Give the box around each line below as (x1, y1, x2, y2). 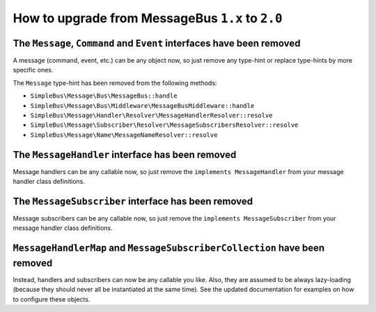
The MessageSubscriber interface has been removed (13, 195, 253, 207)
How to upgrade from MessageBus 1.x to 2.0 (13, 10, 283, 26)
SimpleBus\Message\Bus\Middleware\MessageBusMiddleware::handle (30, 102, 255, 109)
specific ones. (13, 66, 54, 75)
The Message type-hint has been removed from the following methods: (13, 79, 217, 87)
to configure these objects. (13, 295, 91, 303)
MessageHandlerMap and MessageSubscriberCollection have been (13, 242, 325, 254)
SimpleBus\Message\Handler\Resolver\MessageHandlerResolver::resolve (30, 111, 273, 120)
